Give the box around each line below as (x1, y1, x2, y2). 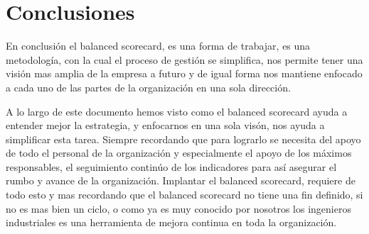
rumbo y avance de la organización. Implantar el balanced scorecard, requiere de (6, 173, 355, 188)
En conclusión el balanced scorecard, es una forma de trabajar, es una (6, 38, 311, 53)
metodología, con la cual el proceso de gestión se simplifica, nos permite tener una (6, 52, 363, 67)
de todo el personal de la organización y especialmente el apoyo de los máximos (6, 145, 352, 160)
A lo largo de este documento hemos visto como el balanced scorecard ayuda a (6, 104, 348, 118)
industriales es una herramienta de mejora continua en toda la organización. (6, 215, 337, 230)
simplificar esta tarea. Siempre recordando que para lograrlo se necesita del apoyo (6, 131, 361, 146)
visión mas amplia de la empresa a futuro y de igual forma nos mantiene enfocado (6, 66, 363, 81)
